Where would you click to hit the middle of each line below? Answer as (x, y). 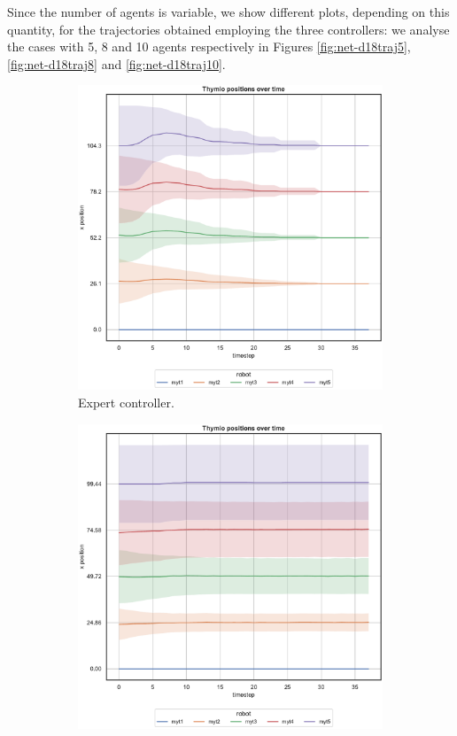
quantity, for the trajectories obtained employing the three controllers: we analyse (228, 29)
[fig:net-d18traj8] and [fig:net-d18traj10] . (116, 63)
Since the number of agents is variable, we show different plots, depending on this (228, 12)
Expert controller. (126, 402)
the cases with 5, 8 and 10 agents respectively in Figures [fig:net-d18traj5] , (209, 46)
